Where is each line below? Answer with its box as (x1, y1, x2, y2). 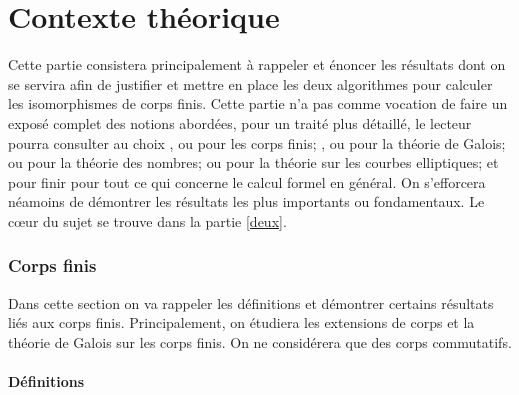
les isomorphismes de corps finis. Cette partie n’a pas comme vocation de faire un (8, 93, 508, 114)
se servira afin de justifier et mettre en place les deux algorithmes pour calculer (8, 73, 493, 94)
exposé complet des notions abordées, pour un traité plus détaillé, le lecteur (8, 112, 472, 133)
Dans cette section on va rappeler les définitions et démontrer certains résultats (8, 292, 494, 313)
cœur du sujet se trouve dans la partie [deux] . (8, 210, 287, 231)
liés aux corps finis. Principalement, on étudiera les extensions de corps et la (8, 312, 475, 333)
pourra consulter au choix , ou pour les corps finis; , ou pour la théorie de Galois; (8, 132, 506, 153)
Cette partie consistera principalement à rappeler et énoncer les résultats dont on (8, 54, 506, 75)
